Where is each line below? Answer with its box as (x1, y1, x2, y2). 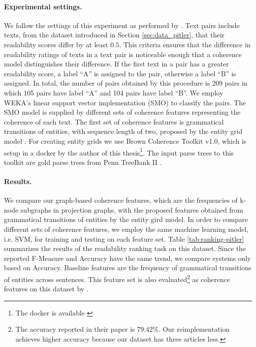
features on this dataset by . (4, 284, 89, 294)
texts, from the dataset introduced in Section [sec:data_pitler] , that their (4, 30, 225, 40)
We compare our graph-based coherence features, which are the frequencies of (4, 195, 238, 205)
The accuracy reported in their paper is (15, 324, 135, 334)
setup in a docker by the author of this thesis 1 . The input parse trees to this (4, 146, 234, 158)
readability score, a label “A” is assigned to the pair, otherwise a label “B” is (4, 68, 236, 78)
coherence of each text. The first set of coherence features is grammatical (4, 116, 224, 126)
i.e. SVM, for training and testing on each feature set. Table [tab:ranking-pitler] (4, 233, 244, 244)
